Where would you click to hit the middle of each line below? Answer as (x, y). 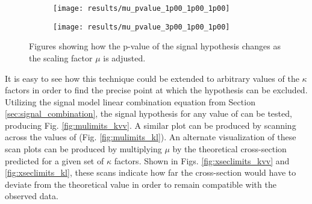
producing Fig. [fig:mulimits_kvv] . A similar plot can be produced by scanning (151, 125)
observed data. (32, 196)
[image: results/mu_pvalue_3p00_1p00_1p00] (142, 27)
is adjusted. (124, 57)
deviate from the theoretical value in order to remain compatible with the (141, 184)
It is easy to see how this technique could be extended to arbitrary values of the (152, 78)
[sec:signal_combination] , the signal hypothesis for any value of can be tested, (148, 113)
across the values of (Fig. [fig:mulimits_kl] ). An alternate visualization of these (151, 137)
